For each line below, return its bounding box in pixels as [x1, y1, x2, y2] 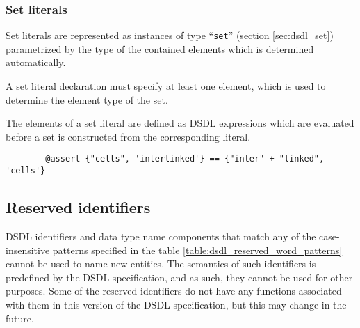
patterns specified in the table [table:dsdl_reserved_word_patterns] [52, 242, 343, 257]
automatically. [6, 55, 66, 70]
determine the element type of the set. [6, 92, 168, 107]
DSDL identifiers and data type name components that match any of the [6, 228, 316, 243]
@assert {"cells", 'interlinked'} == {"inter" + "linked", [45, 154, 325, 164]
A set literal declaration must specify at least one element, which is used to [6, 79, 326, 93]
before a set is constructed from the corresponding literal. [6, 129, 251, 143]
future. [6, 311, 34, 325]
